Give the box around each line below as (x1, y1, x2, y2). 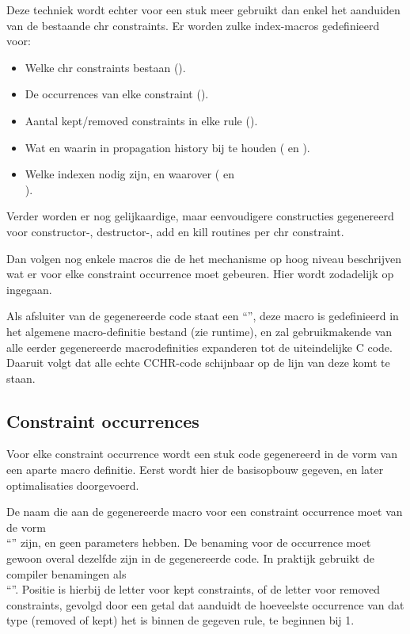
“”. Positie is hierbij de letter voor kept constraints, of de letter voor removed (6, 581, 381, 598)
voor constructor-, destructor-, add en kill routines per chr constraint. (6, 223, 344, 239)
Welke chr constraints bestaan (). (25, 59, 186, 75)
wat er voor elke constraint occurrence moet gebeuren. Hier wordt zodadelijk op (6, 265, 394, 282)
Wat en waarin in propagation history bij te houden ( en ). (25, 139, 310, 155)
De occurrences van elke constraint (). (25, 86, 209, 102)
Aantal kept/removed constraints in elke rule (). (25, 112, 258, 128)
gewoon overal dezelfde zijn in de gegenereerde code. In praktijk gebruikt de (6, 550, 374, 567)
